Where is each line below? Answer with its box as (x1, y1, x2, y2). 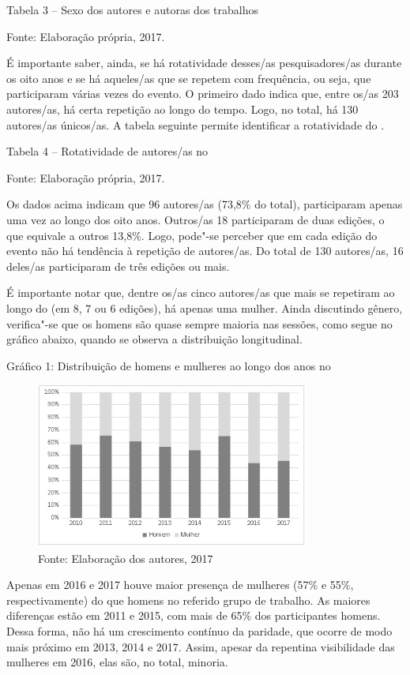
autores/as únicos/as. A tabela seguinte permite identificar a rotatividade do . (6, 116, 385, 133)
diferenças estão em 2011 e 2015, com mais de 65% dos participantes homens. (6, 607, 381, 624)
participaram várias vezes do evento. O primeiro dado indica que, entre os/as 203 (6, 85, 399, 102)
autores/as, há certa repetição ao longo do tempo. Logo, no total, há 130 (6, 100, 359, 117)
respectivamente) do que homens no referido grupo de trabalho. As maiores (6, 591, 371, 608)
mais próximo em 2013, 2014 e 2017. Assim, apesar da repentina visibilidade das (6, 638, 395, 654)
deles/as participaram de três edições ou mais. (6, 257, 230, 274)
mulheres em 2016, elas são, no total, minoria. (6, 654, 228, 670)
